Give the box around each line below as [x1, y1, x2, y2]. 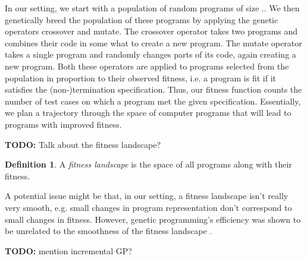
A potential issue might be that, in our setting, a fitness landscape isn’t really [5, 189, 289, 202]
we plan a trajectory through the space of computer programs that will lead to [5, 106, 292, 119]
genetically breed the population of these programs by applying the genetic [5, 13, 278, 26]
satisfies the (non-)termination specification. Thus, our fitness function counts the [5, 83, 302, 96]
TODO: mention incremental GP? [5, 244, 132, 257]
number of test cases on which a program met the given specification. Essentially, [5, 94, 301, 107]
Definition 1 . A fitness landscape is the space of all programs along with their [5, 158, 292, 170]
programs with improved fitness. [5, 118, 122, 130]
